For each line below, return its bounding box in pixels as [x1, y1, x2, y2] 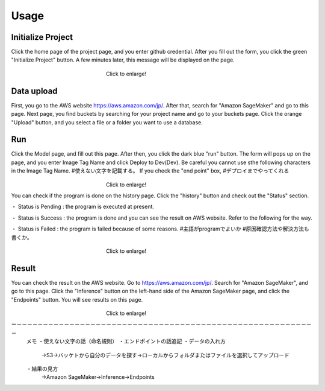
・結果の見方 [26, 365, 58, 372]
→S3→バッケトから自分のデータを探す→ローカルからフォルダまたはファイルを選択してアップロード [41, 351, 290, 358]
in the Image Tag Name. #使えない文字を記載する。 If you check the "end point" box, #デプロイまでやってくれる [11, 167, 289, 174]
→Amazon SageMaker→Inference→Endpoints [41, 374, 155, 381]
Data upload [11, 86, 58, 96]
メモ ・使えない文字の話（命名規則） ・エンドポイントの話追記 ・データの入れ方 [26, 338, 226, 345]
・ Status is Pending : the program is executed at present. [11, 203, 155, 211]
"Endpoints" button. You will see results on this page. [11, 296, 143, 303]
